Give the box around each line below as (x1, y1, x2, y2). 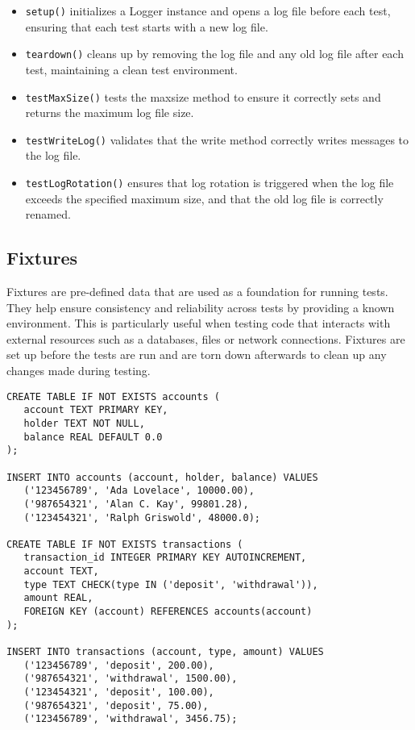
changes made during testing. (6, 362, 151, 379)
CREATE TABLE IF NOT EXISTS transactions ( (6, 538, 243, 550)
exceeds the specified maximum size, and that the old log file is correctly (25, 190, 384, 206)
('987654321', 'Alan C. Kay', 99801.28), (23, 498, 249, 510)
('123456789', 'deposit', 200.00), (23, 659, 214, 671)
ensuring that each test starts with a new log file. (25, 18, 268, 35)
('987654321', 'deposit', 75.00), (23, 699, 209, 711)
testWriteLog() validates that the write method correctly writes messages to (25, 131, 409, 148)
